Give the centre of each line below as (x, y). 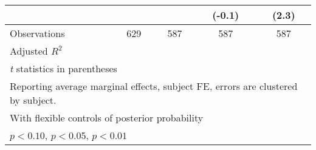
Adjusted (29, 51)
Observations (37, 33)
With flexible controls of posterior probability (107, 118)
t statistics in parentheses (64, 68)
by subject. (33, 100)
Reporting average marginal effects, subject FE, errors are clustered (154, 86)
